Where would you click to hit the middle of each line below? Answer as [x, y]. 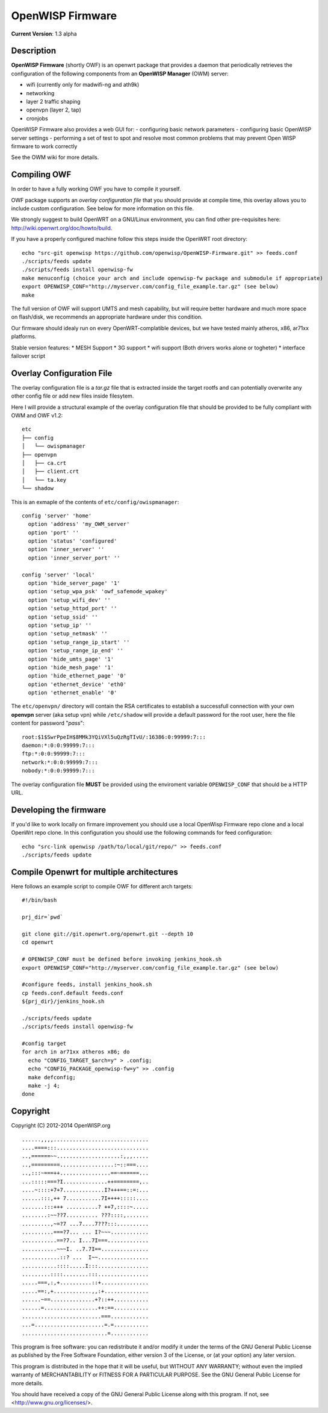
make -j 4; [44, 1085]
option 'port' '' [54, 532]
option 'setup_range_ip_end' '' [76, 651]
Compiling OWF [41, 175]
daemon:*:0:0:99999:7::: [58, 746]
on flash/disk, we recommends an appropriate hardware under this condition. [107, 317]
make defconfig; [52, 1077]
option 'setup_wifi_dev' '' [70, 600]
